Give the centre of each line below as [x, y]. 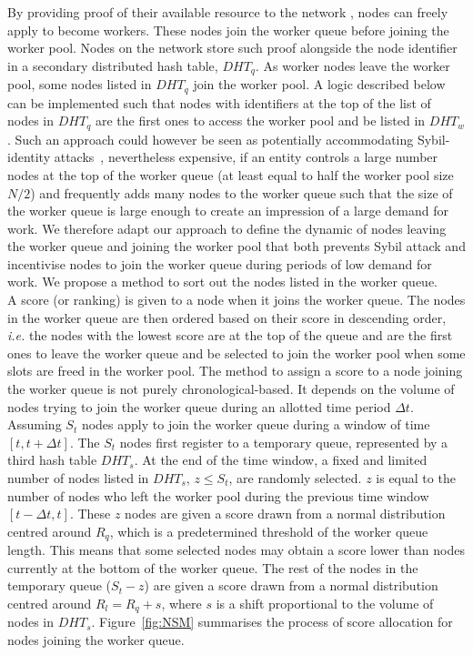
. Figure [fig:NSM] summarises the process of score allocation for [272, 622]
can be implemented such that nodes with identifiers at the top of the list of [219, 102]
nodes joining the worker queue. [96, 640]
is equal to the [416, 478]
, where [181, 604]
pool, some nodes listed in [80, 84]
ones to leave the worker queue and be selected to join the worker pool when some [236, 353]
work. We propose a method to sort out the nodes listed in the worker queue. [222, 282]
